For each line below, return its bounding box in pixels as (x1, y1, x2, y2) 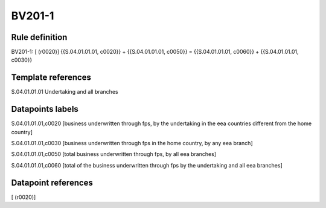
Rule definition (11, 32, 68, 42)
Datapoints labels (11, 104, 78, 114)
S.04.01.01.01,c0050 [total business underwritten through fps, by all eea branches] (11, 151, 217, 158)
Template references (11, 73, 92, 83)
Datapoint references (11, 177, 94, 187)
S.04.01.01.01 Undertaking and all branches (11, 88, 118, 96)
